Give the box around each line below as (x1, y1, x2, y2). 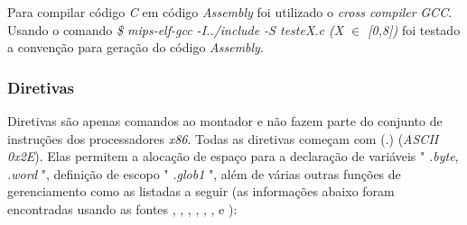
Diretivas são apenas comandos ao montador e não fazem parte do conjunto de (7, 112, 443, 130)
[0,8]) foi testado (368, 20, 461, 39)
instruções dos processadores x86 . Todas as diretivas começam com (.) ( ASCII (7, 129, 439, 148)
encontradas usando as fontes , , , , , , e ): (7, 199, 238, 218)
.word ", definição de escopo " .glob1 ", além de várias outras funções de (7, 164, 401, 183)
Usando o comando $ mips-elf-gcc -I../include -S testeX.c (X (7, 20, 344, 39)
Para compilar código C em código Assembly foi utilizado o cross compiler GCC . (7, 3, 453, 21)
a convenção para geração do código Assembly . (7, 38, 264, 57)
